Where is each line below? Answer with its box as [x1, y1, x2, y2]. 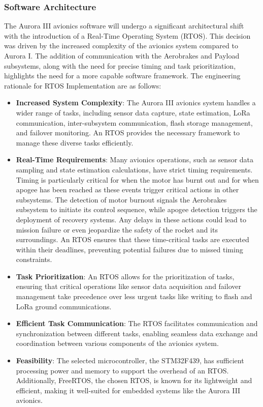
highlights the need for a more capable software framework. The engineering [4, 70, 241, 81]
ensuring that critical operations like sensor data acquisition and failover [16, 281, 241, 292]
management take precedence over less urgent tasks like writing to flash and [16, 291, 252, 302]
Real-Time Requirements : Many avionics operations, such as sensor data [16, 154, 254, 165]
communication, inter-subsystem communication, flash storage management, [16, 117, 253, 128]
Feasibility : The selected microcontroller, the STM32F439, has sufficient [16, 355, 244, 366]
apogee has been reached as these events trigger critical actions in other [16, 184, 239, 195]
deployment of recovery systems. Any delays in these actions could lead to [16, 214, 246, 224]
